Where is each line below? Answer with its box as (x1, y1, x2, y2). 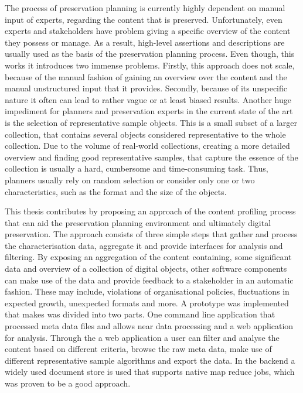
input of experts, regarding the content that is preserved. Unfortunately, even (5, 13, 282, 25)
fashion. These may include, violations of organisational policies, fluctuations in (5, 285, 290, 298)
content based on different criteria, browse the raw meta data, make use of (5, 343, 272, 355)
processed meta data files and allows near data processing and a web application (5, 320, 294, 332)
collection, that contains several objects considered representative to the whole (5, 128, 286, 140)
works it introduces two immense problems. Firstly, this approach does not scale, (5, 59, 295, 71)
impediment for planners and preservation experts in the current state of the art (5, 105, 293, 117)
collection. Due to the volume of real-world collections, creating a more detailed (5, 139, 290, 152)
